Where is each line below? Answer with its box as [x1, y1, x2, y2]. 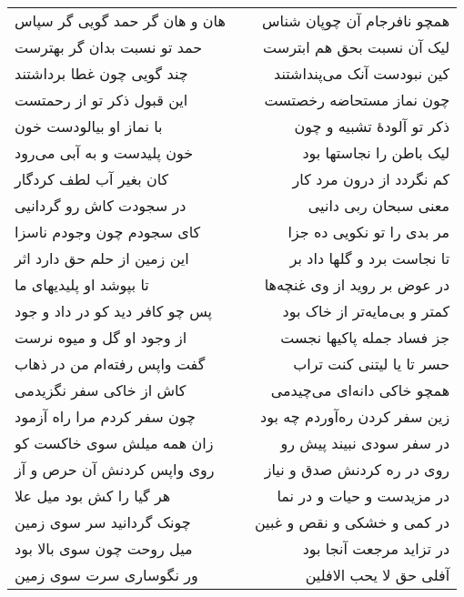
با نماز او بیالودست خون [15, 116, 163, 137]
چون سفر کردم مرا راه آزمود [15, 406, 196, 427]
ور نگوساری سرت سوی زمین [15, 564, 198, 585]
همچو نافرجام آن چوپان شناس [261, 10, 450, 31]
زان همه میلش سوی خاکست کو [15, 432, 214, 453]
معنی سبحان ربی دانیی [308, 195, 450, 216]
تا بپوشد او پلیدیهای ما [15, 274, 149, 295]
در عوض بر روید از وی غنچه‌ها [264, 274, 450, 295]
